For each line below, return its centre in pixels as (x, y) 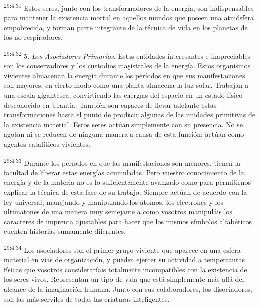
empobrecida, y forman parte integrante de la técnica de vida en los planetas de (126, 27)
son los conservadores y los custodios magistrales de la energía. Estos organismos (127, 66)
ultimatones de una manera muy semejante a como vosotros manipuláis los (118, 211)
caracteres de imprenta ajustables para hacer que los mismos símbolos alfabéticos (128, 221)
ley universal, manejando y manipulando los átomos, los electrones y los (114, 201)
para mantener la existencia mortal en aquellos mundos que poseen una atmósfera (129, 18)
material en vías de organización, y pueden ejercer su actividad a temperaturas (125, 259)
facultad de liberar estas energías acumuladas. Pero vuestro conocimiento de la (124, 172)
